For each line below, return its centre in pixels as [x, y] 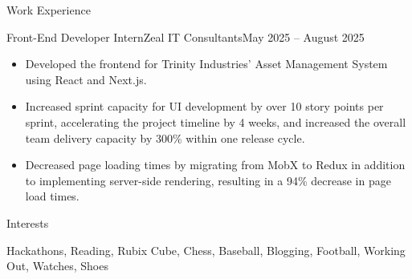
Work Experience [49, 10]
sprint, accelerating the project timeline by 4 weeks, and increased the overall [216, 121]
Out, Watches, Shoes [57, 266]
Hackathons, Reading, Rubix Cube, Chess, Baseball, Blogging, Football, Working [206, 250]
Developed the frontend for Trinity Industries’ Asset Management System [206, 64]
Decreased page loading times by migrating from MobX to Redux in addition [215, 165]
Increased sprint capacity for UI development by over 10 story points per [204, 106]
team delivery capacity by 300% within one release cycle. [165, 137]
